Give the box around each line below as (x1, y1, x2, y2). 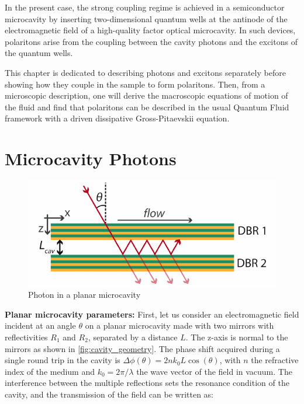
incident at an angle (5, 319, 76, 332)
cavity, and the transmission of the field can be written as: (5, 388, 213, 400)
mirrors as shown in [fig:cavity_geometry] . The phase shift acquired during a (5, 342, 280, 354)
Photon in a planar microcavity (28, 288, 141, 301)
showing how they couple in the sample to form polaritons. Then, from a (5, 78, 265, 90)
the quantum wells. (5, 47, 73, 59)
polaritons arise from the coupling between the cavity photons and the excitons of (5, 35, 298, 47)
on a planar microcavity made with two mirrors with (85, 319, 274, 332)
